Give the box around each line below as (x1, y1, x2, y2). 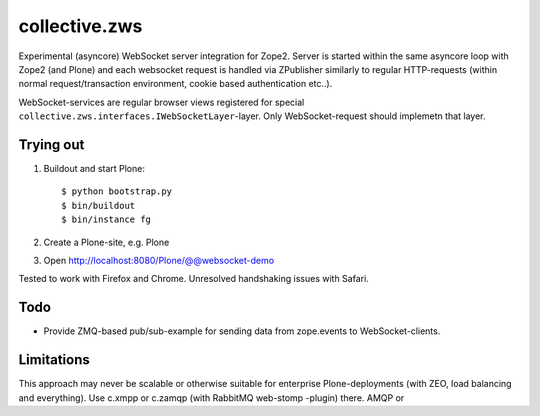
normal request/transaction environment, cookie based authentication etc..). (18, 78, 333, 90)
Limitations (18, 351, 90, 369)
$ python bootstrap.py (61, 186, 173, 197)
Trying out (18, 136, 85, 153)
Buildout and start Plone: (43, 163, 145, 175)
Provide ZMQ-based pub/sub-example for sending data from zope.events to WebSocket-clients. (43, 325, 441, 337)
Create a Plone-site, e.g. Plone (43, 236, 170, 248)
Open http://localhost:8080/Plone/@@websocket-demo (43, 254, 275, 266)
